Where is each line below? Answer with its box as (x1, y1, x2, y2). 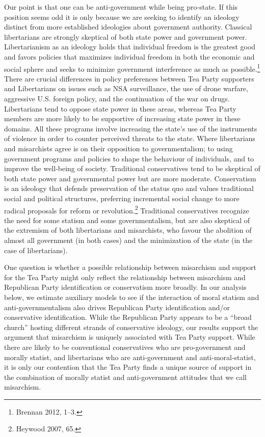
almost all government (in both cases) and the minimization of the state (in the (4, 234, 253, 245)
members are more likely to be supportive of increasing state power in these (4, 113, 241, 124)
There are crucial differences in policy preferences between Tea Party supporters (4, 73, 254, 84)
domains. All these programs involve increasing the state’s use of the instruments (4, 123, 257, 133)
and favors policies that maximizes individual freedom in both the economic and (4, 51, 255, 62)
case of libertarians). (4, 244, 68, 255)
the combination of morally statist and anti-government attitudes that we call (4, 371, 247, 382)
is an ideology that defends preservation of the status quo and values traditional (4, 183, 254, 194)
